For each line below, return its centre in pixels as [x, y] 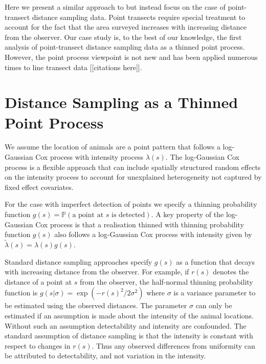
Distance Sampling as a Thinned [121, 102]
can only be [214, 305]
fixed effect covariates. [39, 187]
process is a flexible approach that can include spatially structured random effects [133, 167]
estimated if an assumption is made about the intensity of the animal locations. [129, 315]
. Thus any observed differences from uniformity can [173, 345]
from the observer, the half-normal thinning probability [167, 281]
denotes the [231, 272]
